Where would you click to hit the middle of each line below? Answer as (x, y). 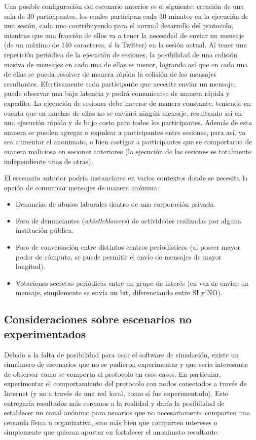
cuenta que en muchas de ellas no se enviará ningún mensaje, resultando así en (123, 112)
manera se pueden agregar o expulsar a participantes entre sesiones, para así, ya (125, 132)
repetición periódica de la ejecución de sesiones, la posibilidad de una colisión (121, 54)
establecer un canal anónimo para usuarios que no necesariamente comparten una (127, 413)
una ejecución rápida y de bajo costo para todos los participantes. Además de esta (128, 122)
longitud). (30, 266)
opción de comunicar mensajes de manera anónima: (82, 187)
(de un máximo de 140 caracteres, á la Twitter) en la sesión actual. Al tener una (126, 45)
